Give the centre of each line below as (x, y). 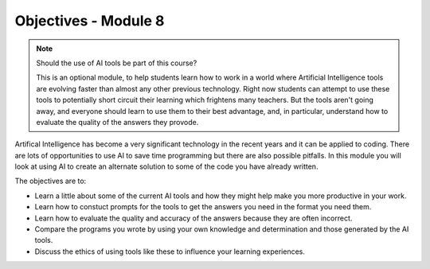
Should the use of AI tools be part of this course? (117, 63)
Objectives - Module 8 (90, 21)
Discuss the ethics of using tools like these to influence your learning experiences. (170, 251)
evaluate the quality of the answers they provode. (117, 122)
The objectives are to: (51, 181)
